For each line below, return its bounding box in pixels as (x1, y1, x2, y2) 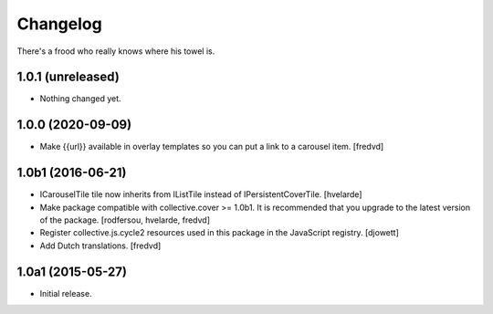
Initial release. (39, 288, 92, 298)
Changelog (16, 14, 102, 34)
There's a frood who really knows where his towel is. (16, 46, 215, 57)
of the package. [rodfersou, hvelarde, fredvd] (39, 215, 210, 225)
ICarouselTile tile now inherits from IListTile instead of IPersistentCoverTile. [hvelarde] (39, 189, 362, 200)
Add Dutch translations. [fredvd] (39, 240, 162, 251)
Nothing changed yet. (39, 93, 122, 104)
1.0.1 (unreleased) (16, 69, 121, 85)
